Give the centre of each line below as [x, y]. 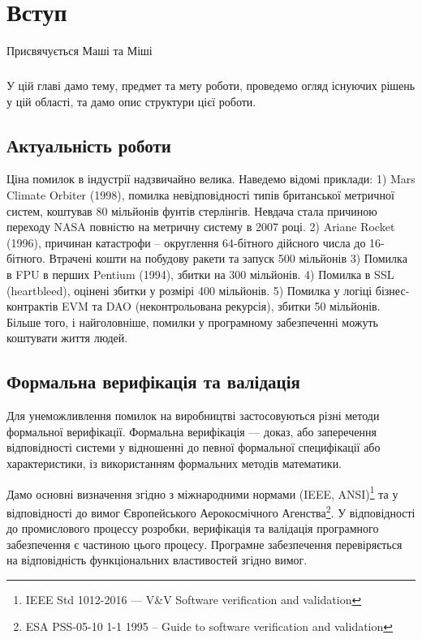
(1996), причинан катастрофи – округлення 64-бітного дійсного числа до [186, 242]
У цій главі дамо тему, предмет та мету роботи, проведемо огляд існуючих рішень [211, 86]
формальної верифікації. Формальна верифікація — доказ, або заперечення [192, 431]
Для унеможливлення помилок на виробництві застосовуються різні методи [193, 416]
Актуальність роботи [89, 145]
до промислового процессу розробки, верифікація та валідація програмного [193, 528]
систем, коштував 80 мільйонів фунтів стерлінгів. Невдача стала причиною [192, 210]
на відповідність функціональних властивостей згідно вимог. [157, 560]
